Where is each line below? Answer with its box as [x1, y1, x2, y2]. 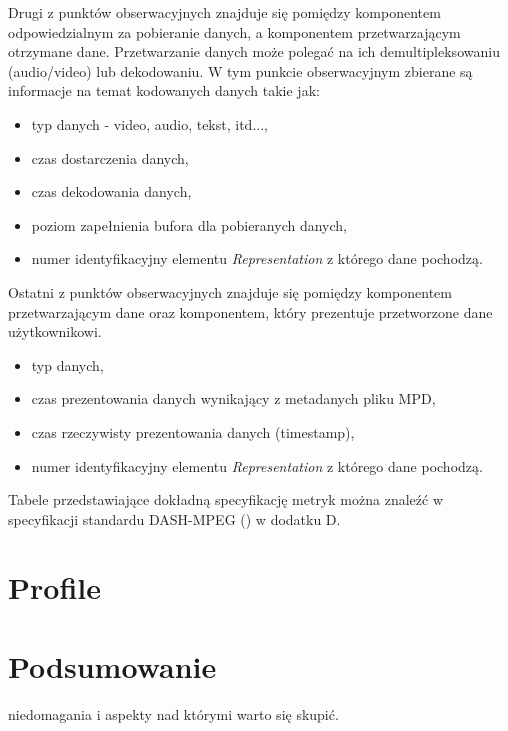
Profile [8, 567, 101, 608]
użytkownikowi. [8, 321, 102, 342]
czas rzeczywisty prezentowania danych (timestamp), [31, 421, 355, 442]
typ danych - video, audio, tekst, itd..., [31, 113, 268, 134]
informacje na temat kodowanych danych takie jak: [8, 80, 320, 101]
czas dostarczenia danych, [31, 147, 189, 168]
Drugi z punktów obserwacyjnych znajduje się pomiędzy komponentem [8, 2, 441, 22]
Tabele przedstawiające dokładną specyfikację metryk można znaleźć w [8, 489, 444, 510]
